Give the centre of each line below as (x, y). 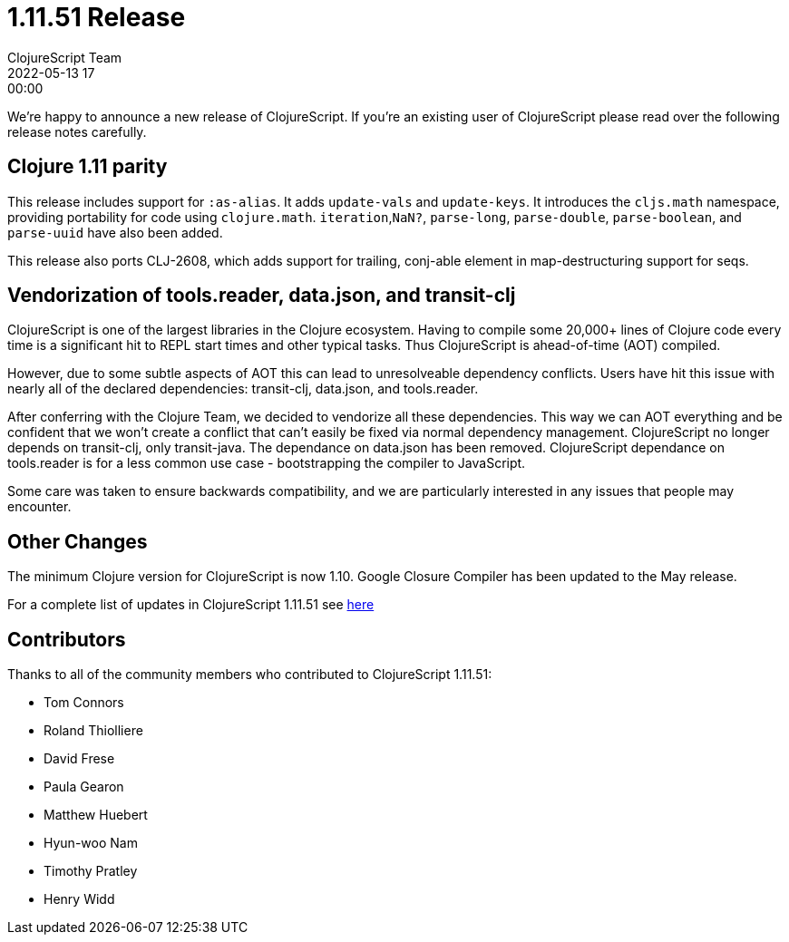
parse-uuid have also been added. (115, 232)
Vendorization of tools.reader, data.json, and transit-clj (262, 296)
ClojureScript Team (65, 57)
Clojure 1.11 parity (88, 167)
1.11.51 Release (97, 17)
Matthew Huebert (96, 815)
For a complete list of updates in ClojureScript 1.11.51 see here (191, 605)
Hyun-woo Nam (91, 843)
